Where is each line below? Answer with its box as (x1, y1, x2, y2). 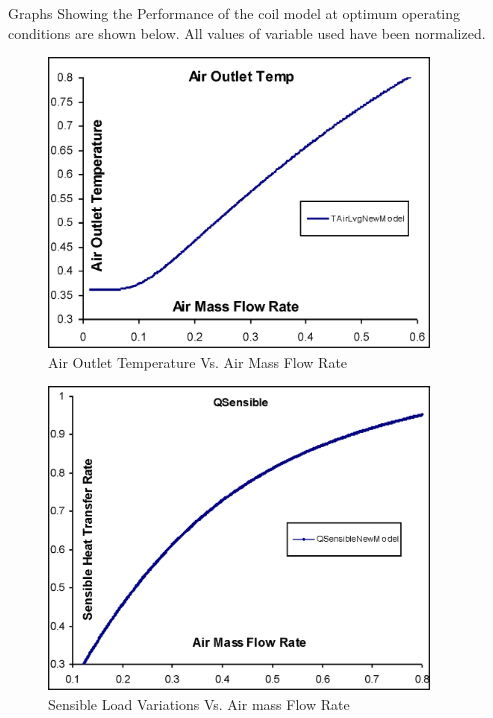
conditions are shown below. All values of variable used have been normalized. (8, 22, 486, 43)
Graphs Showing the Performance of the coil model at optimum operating (8, 3, 461, 23)
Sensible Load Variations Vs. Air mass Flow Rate (48, 693, 350, 714)
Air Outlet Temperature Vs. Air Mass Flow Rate (48, 351, 348, 372)
